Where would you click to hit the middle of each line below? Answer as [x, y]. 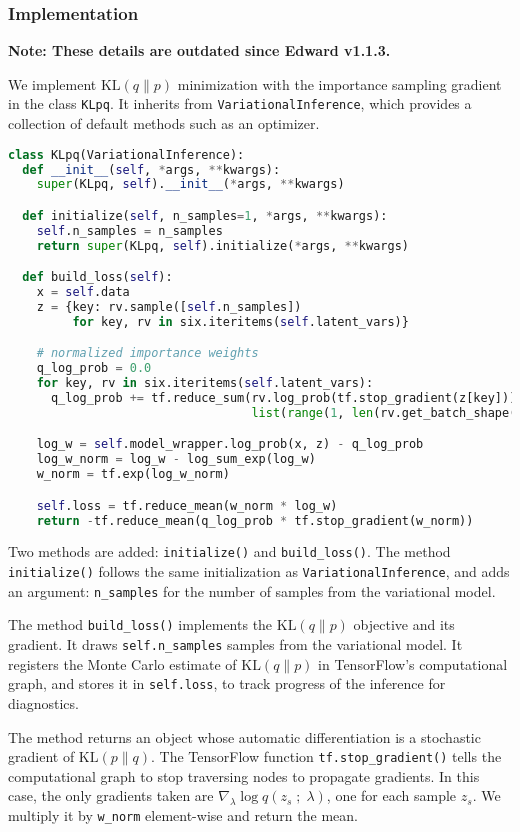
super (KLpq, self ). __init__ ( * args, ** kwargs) [190, 184]
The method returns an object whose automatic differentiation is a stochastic [244, 736]
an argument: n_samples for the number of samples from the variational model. [252, 590]
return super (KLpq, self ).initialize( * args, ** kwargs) [222, 245]
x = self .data [83, 292]
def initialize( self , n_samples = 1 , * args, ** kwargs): [205, 215]
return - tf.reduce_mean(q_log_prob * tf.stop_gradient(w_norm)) [255, 520]
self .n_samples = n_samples [129, 230]
